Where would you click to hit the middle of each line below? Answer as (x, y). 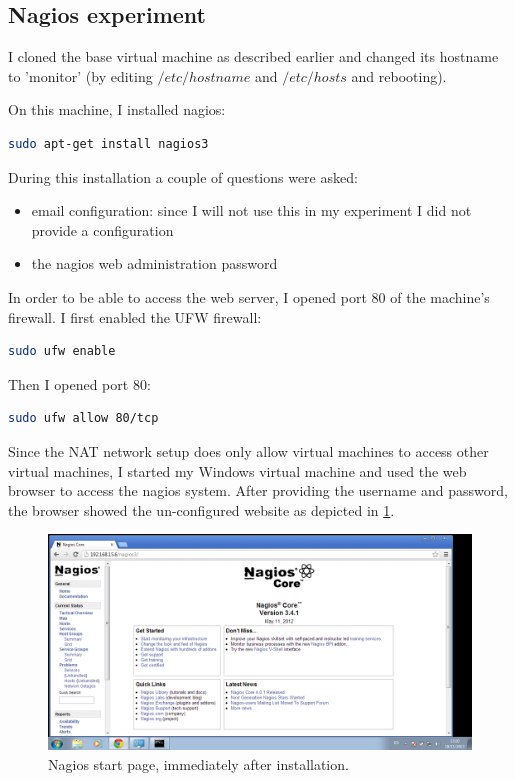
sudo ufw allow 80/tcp (83, 418)
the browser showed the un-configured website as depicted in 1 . (201, 509)
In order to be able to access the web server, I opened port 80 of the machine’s (249, 296)
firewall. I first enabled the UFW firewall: (135, 316)
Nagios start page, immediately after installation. (198, 764)
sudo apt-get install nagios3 (108, 143)
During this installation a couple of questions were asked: (183, 176)
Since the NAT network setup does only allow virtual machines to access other (248, 450)
